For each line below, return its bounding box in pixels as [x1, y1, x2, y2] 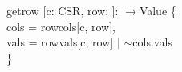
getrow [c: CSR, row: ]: [6, 2, 119, 18]
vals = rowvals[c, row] [6, 34, 114, 50]
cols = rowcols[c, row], [6, 18, 115, 34]
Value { [139, 2, 176, 18]
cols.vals [132, 34, 172, 50]
